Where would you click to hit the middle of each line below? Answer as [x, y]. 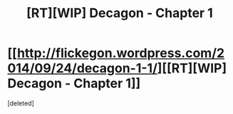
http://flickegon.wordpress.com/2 [121, 53]
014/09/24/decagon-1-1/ [83, 68]
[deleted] [21, 103]
